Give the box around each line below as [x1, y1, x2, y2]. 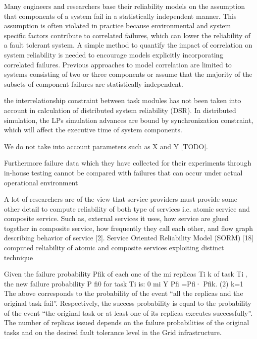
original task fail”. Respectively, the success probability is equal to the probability [4, 298, 252, 308]
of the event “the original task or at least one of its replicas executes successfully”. [4, 307, 253, 318]
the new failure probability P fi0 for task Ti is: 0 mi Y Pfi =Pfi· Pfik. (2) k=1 [4, 278, 244, 288]
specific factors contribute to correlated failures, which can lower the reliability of [4, 30, 251, 40]
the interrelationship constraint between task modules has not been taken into [4, 95, 241, 106]
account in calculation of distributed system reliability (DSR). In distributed [4, 105, 236, 115]
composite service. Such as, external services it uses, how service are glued [4, 213, 229, 224]
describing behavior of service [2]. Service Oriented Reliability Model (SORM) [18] [4, 232, 254, 243]
